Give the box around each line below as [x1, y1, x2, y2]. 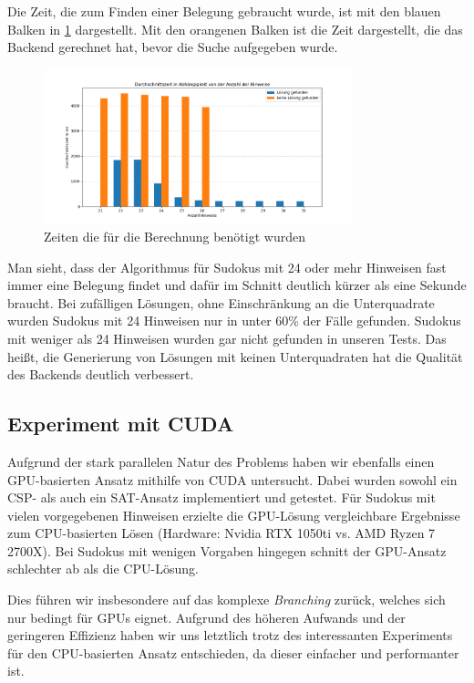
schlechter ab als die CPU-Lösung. [7, 559, 199, 578]
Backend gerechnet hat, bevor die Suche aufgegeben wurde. [7, 37, 338, 57]
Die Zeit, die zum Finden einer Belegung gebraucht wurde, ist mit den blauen [7, 2, 441, 20]
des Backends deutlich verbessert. [7, 365, 194, 384]
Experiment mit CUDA [7, 409, 234, 438]
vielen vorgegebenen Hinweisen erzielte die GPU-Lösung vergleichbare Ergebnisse [7, 505, 460, 524]
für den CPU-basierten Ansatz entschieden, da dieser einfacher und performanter [7, 643, 459, 662]
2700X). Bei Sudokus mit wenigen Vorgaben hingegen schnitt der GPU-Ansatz [7, 541, 447, 560]
